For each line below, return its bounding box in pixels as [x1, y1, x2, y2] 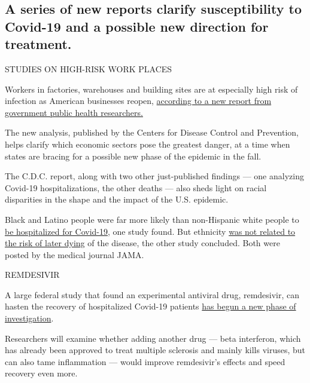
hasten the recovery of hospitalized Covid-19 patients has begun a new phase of [5, 300, 296, 312]
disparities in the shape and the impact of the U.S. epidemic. [5, 193, 229, 206]
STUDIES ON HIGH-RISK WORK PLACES [5, 62, 172, 75]
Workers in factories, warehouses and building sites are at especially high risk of [5, 82, 298, 95]
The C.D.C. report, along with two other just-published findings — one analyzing [5, 170, 304, 182]
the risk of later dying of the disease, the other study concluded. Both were [5, 237, 280, 249]
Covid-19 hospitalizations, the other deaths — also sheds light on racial [5, 181, 267, 194]
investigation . [5, 312, 54, 324]
